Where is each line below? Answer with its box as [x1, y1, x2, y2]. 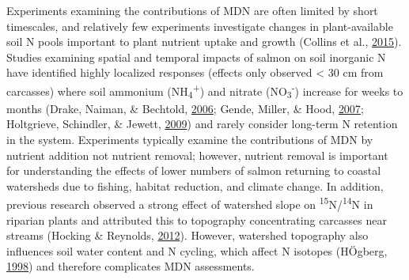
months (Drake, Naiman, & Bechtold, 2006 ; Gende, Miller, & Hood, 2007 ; [6, 100, 364, 116]
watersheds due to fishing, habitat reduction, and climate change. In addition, [6, 177, 384, 194]
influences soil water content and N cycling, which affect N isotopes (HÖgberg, [6, 242, 388, 259]
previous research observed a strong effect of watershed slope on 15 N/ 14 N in [6, 194, 373, 212]
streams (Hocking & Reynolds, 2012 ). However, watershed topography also [6, 227, 369, 244]
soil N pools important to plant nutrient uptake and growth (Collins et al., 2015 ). [6, 33, 402, 50]
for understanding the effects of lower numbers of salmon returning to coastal [6, 162, 381, 179]
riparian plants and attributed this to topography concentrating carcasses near [6, 211, 387, 228]
